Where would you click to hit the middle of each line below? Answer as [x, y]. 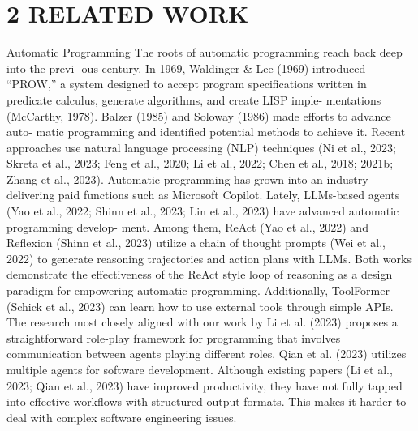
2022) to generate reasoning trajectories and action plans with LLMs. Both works [209, 258]
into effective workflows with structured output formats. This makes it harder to [207, 401]
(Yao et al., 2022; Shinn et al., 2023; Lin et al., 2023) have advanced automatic [203, 211]
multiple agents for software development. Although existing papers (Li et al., [200, 369]
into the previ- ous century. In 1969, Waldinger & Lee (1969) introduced [186, 68]
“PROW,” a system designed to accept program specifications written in [187, 84]
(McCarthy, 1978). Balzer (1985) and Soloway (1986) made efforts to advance [199, 115]
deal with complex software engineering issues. [122, 417]
